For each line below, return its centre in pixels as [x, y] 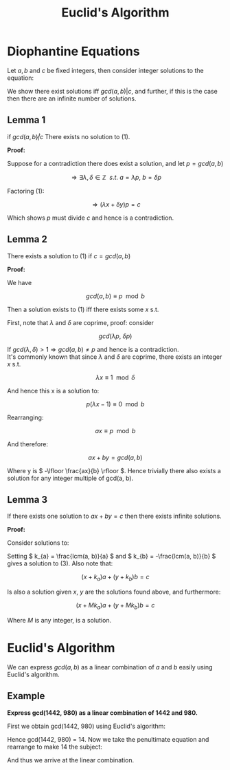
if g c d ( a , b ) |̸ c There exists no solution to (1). [69, 136]
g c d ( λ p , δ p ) [115, 336]
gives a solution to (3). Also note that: [60, 563]
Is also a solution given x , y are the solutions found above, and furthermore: [114, 592]
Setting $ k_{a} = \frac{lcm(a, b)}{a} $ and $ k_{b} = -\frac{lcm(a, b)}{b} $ [112, 556]
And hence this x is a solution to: [53, 391]
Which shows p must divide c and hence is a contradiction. [91, 218]
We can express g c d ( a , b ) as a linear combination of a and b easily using [110, 667]
